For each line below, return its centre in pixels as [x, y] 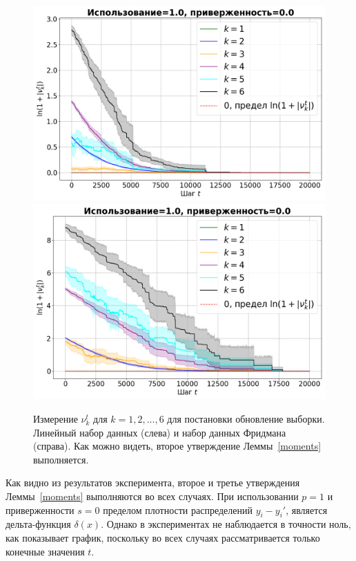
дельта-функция [38, 524]
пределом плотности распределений [178, 509]
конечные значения [45, 551]
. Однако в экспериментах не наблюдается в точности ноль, [226, 524]
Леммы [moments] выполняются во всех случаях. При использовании [152, 496]
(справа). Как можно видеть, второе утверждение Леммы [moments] [177, 446]
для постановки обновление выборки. [246, 418]
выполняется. [61, 459]
